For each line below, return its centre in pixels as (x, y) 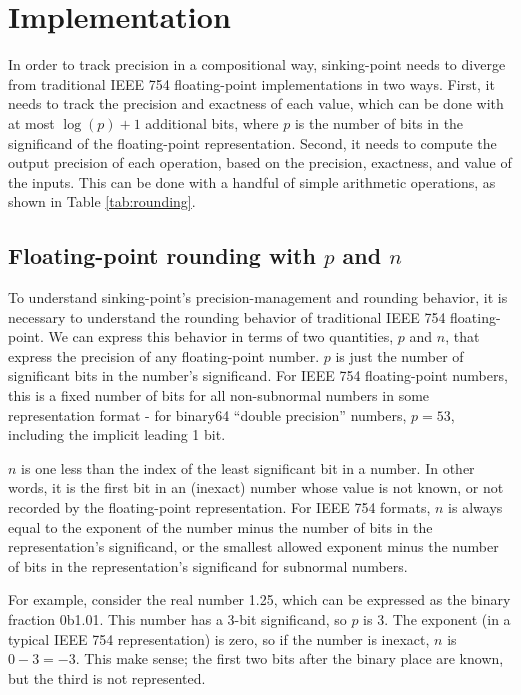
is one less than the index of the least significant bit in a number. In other (248, 467)
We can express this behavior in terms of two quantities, (221, 336)
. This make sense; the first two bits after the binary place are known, (289, 658)
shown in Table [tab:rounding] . (102, 201)
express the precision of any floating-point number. (164, 355)
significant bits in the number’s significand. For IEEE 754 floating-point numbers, (258, 375)
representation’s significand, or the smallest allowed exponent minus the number (253, 546)
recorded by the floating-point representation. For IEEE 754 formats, (219, 507)
